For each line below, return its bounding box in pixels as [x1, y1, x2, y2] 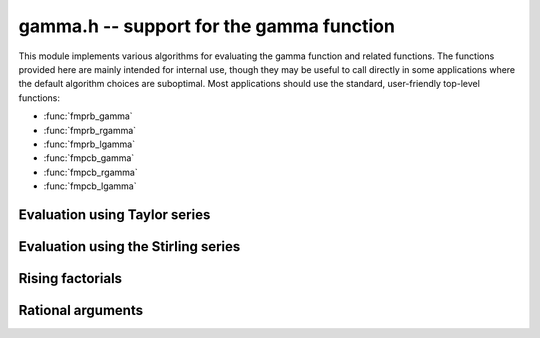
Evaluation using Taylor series [18, 206, 211, 223]
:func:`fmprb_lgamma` [43, 138, 135, 150]
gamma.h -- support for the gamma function [18, 15, 395, 37]
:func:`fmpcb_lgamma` [43, 180, 137, 192]
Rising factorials [18, 270, 123, 287]
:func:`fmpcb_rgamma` [43, 166, 139, 178]
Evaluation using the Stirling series [18, 238, 241, 255]
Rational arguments [18, 301, 144, 319]
